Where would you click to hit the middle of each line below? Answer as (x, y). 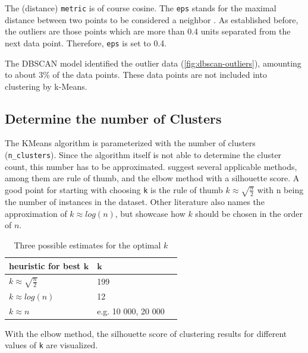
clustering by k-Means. (46, 86)
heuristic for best (45, 265)
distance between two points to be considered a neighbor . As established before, (152, 19)
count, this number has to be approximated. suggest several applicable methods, (151, 166)
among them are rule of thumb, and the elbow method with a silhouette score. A (152, 178)
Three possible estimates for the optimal (87, 245)
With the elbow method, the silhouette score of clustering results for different (146, 333)
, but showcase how (150, 213)
